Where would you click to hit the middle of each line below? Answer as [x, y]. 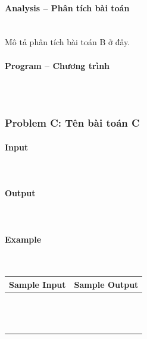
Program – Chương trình [57, 65]
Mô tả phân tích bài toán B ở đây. [68, 42]
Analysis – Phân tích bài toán [67, 7]
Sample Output [106, 284]
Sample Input [37, 284]
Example [23, 239]
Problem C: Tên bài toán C [72, 123]
